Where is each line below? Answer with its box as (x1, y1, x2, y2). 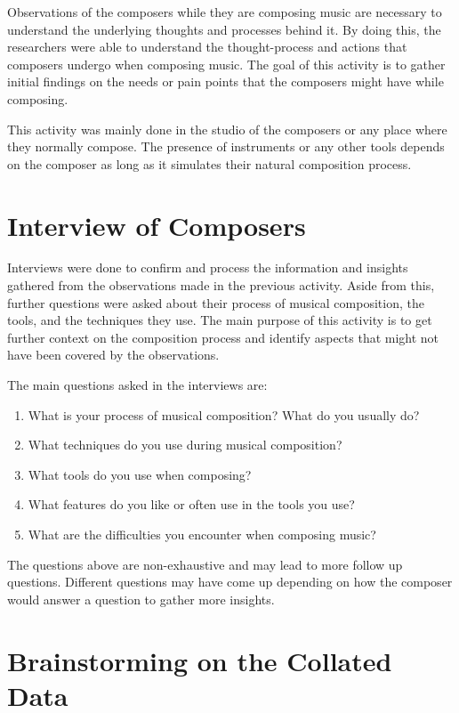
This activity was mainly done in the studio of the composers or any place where (7, 119, 447, 138)
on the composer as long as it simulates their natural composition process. (7, 154, 412, 173)
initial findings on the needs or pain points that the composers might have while (7, 72, 444, 91)
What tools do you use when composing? (28, 465, 252, 483)
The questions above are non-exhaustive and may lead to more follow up (7, 555, 403, 573)
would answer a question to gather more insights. (7, 589, 275, 608)
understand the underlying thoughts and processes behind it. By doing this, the (7, 20, 441, 38)
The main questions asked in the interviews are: (7, 376, 268, 394)
